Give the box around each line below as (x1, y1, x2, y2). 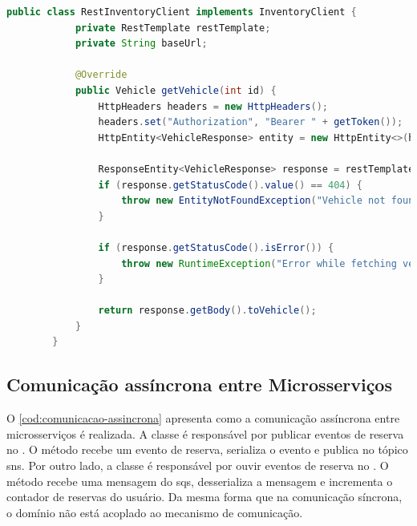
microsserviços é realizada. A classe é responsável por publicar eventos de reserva (6, 425, 404, 442)
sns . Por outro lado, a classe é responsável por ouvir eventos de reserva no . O (6, 457, 389, 474)
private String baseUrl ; (75, 38, 208, 50)
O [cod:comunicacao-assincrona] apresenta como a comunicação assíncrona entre (6, 410, 400, 427)
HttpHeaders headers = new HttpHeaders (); (98, 100, 328, 112)
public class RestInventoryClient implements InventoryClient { (6, 6, 357, 18)
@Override (75, 69, 128, 81)
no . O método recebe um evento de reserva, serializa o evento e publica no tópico (6, 441, 408, 458)
